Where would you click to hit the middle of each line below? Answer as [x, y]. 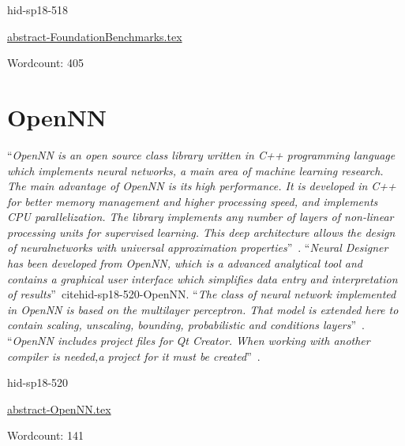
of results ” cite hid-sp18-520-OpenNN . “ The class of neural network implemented [202, 294]
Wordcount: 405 [45, 63]
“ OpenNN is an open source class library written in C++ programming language [201, 154]
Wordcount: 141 [45, 435]
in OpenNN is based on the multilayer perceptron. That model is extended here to [203, 309]
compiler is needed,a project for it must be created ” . [134, 356]
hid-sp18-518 [38, 9]
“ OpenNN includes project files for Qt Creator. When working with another [189, 341]
